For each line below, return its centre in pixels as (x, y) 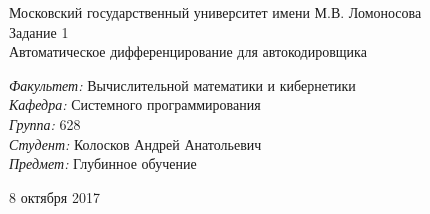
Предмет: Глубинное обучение (103, 163)
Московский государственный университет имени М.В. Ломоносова (215, 12)
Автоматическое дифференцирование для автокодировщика (188, 51)
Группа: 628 (45, 123)
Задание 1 (39, 31)
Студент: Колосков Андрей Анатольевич (135, 143)
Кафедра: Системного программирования (135, 104)
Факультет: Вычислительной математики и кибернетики (182, 84)
